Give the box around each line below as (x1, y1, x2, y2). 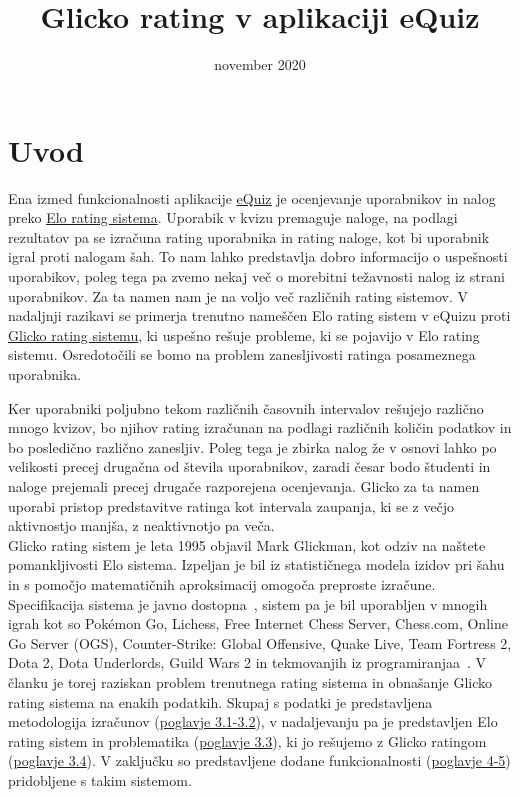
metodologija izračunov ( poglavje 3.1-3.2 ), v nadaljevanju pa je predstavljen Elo (8, 711, 498, 732)
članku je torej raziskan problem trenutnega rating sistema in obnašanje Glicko (8, 671, 493, 692)
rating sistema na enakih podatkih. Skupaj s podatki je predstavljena (8, 691, 433, 712)
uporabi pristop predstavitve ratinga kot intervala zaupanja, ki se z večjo (8, 495, 455, 516)
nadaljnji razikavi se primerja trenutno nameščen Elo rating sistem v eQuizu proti (8, 305, 511, 326)
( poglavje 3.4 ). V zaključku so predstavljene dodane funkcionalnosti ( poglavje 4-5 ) (8, 750, 511, 771)
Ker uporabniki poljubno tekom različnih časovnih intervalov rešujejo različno (8, 397, 484, 418)
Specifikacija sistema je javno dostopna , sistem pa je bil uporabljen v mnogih (8, 593, 488, 614)
